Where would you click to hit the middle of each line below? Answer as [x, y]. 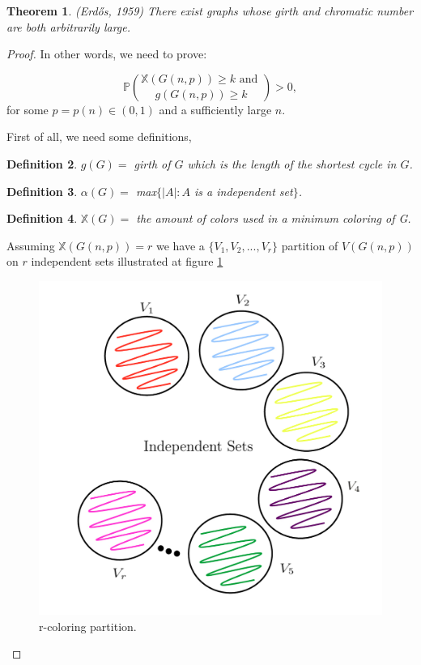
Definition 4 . [42, 218]
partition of [310, 245]
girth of [152, 163]
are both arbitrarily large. [69, 26]
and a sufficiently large [215, 109]
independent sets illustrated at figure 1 [127, 261]
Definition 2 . [42, 163]
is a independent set [244, 191]
